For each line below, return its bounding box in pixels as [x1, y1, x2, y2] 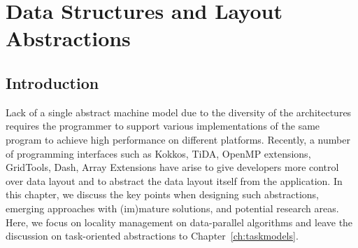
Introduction [6, 71, 99, 93]
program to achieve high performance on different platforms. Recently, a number [6, 132, 350, 146]
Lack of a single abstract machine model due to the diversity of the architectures [6, 104, 352, 119]
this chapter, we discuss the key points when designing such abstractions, [6, 187, 319, 202]
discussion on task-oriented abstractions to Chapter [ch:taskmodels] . [6, 228, 299, 243]
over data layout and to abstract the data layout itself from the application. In [6, 173, 343, 188]
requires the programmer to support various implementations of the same [6, 118, 320, 133]
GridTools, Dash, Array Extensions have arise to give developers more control [6, 160, 339, 174]
